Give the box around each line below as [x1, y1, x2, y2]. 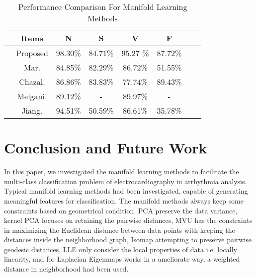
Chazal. [19, 76, 45, 87]
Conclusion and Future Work [4, 138, 207, 158]
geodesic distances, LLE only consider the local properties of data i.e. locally [4, 244, 237, 254]
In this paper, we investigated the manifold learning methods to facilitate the [4, 166, 239, 177]
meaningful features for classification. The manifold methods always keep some [4, 195, 244, 206]
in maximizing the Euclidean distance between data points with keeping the [4, 224, 235, 235]
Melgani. [17, 90, 47, 102]
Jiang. [21, 105, 43, 116]
